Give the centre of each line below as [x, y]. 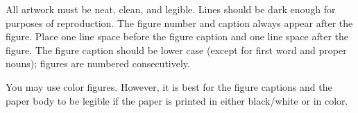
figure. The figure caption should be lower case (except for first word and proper [176, 50]
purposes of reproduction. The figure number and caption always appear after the [179, 23]
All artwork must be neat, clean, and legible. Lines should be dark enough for [171, 9]
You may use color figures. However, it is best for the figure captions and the [169, 86]
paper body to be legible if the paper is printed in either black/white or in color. [177, 100]
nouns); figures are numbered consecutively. [98, 63]
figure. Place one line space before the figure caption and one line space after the [177, 36]
